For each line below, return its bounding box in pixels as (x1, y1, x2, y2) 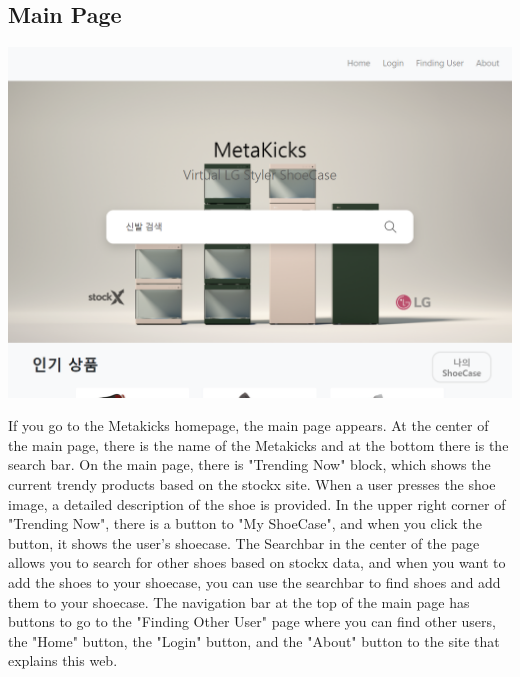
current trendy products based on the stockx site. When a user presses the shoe (8, 474, 496, 495)
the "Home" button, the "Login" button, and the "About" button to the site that (8, 630, 500, 651)
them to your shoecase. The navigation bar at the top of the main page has (8, 591, 470, 612)
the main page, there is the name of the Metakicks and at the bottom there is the (8, 434, 509, 455)
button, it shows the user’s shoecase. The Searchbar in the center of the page (8, 532, 480, 553)
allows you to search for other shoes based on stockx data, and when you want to (8, 552, 506, 573)
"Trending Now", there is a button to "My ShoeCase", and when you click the (8, 513, 482, 534)
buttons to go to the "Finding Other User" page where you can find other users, (8, 611, 496, 632)
